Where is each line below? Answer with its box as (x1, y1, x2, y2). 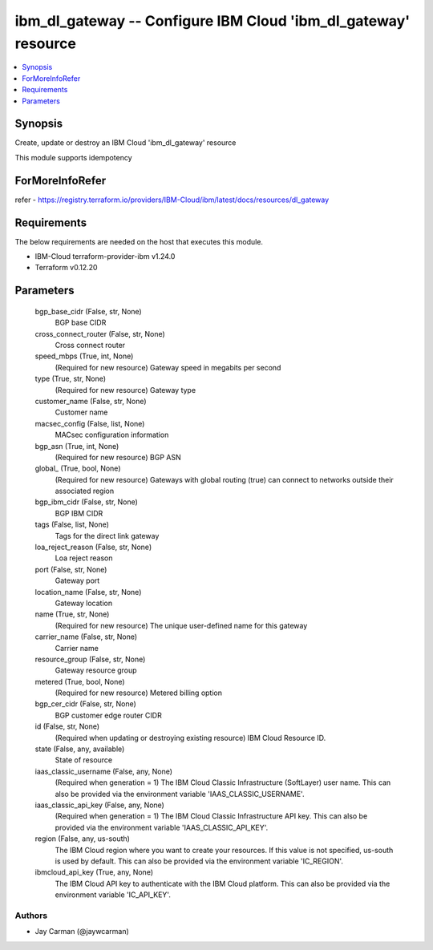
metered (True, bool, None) (34, 677, 125, 686)
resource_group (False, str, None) (34, 654, 146, 664)
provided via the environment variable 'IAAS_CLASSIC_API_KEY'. (55, 823, 269, 832)
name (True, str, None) (34, 609, 110, 619)
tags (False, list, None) (34, 519, 110, 529)
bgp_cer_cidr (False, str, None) (34, 699, 136, 709)
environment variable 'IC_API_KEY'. (55, 890, 172, 899)
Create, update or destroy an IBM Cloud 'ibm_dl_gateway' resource (14, 138, 237, 148)
